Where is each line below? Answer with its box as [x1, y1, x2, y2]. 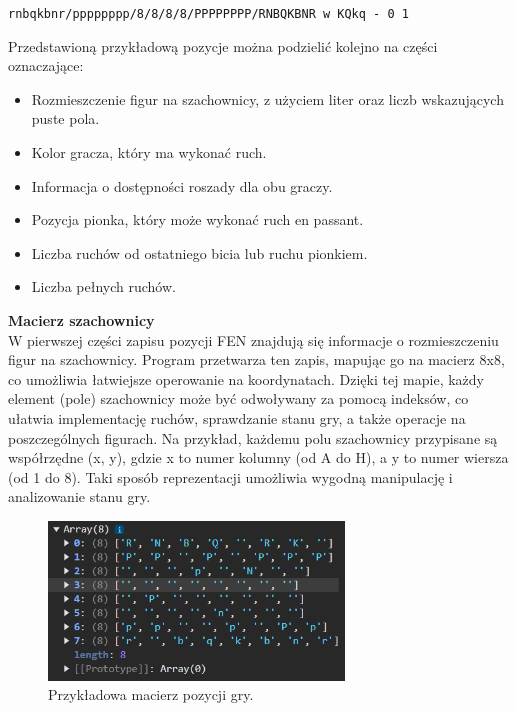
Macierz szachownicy [8, 310, 155, 330]
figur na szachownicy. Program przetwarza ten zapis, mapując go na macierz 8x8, [8, 349, 505, 370]
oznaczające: [8, 55, 84, 76]
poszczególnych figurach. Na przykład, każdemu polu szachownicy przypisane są [8, 427, 498, 448]
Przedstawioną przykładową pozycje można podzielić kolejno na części [8, 35, 438, 56]
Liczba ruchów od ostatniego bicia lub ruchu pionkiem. [31, 242, 368, 263]
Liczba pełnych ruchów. [31, 276, 176, 297]
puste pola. [31, 108, 100, 129]
